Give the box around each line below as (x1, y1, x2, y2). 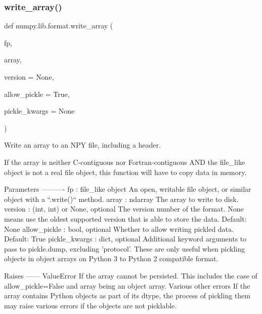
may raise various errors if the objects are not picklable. (4, 300, 177, 310)
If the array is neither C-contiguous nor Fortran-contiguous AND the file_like (4, 156, 245, 167)
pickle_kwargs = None (4, 106, 75, 116)
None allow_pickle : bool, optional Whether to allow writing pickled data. (4, 223, 234, 234)
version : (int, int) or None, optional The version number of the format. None (4, 203, 244, 214)
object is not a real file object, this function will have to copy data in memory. (4, 166, 247, 177)
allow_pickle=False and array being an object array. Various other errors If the (4, 280, 250, 291)
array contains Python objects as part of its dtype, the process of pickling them (4, 290, 250, 301)
